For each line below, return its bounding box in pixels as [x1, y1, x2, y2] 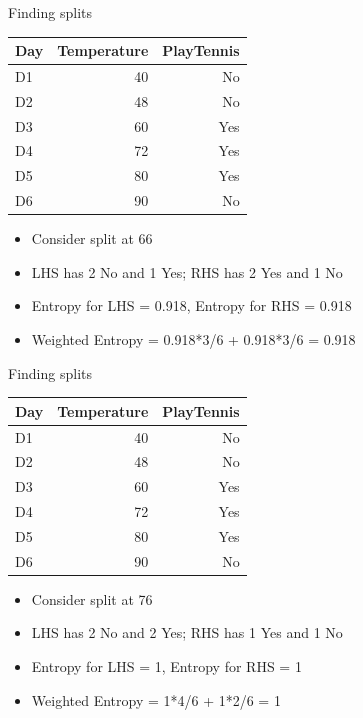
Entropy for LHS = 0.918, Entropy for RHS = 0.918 [31, 295, 352, 316]
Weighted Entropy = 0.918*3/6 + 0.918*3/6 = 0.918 [31, 329, 356, 350]
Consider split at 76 [31, 588, 153, 609]
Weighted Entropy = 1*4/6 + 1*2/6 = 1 [31, 689, 281, 710]
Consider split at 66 [31, 228, 153, 249]
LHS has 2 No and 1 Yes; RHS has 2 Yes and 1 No [31, 261, 343, 282]
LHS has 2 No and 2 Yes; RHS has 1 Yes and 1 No [31, 622, 343, 643]
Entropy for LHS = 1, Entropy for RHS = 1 [31, 656, 302, 677]
